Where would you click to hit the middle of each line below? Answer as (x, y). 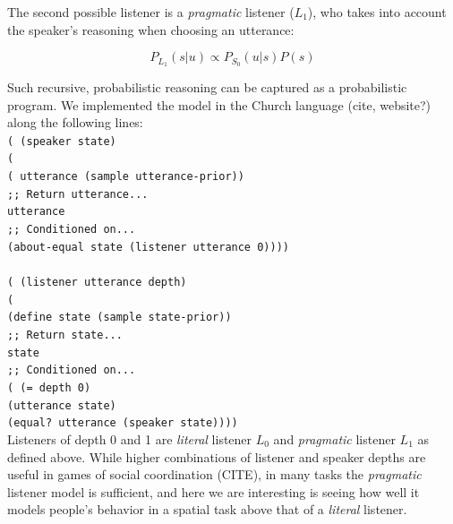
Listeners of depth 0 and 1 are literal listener (130, 438)
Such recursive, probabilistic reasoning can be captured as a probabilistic (207, 87)
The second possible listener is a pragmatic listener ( (151, 12)
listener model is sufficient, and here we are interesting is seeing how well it (214, 491)
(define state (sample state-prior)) (120, 318)
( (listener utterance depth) (97, 283)
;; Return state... (65, 335)
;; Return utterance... (78, 194)
